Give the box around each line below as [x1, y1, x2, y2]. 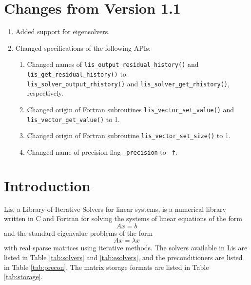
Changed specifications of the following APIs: [15, 42, 151, 53]
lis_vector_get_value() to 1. [27, 114, 120, 124]
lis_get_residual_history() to [27, 68, 126, 79]
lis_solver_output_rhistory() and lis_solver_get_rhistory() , [27, 78, 230, 88]
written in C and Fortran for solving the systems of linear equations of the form [4, 213, 242, 224]
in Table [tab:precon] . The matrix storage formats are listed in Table [4, 262, 209, 272]
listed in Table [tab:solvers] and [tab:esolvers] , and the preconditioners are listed [4, 252, 243, 262]
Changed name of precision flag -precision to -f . [27, 146, 177, 157]
